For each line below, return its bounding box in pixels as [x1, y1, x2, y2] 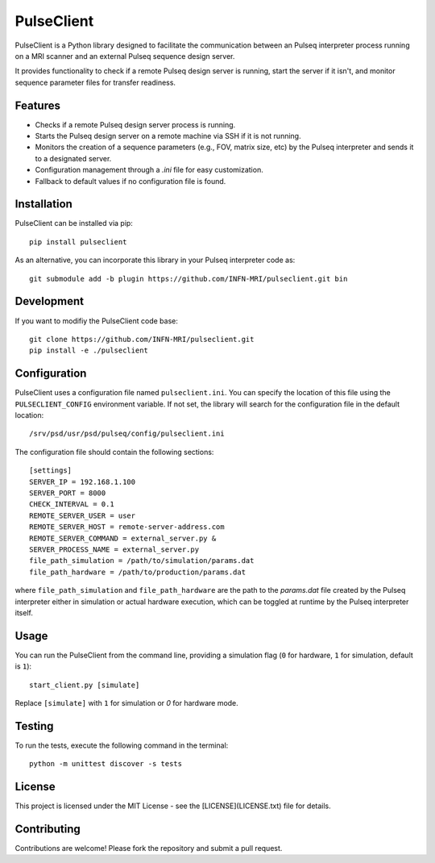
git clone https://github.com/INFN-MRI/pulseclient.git [29, 335, 255, 344]
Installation [14, 198, 72, 211]
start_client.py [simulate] [29, 680, 140, 690]
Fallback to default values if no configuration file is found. [35, 176, 226, 186]
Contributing [14, 822, 81, 836]
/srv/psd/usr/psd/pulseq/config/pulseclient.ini [29, 429, 225, 439]
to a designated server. [35, 153, 112, 163]
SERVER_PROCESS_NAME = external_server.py [29, 544, 200, 554]
